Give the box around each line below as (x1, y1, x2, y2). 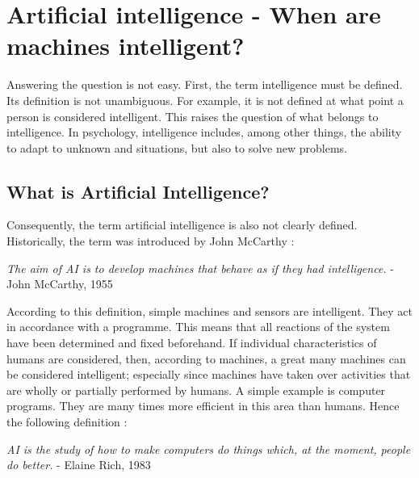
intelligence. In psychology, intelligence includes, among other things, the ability (6, 124, 402, 140)
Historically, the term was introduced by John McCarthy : (6, 233, 295, 249)
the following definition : (6, 413, 128, 430)
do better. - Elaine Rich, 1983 (6, 456, 151, 473)
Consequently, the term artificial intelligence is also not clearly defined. (6, 216, 358, 233)
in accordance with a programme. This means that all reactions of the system (6, 318, 390, 335)
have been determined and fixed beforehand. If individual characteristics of (6, 334, 377, 351)
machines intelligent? (6, 29, 245, 62)
